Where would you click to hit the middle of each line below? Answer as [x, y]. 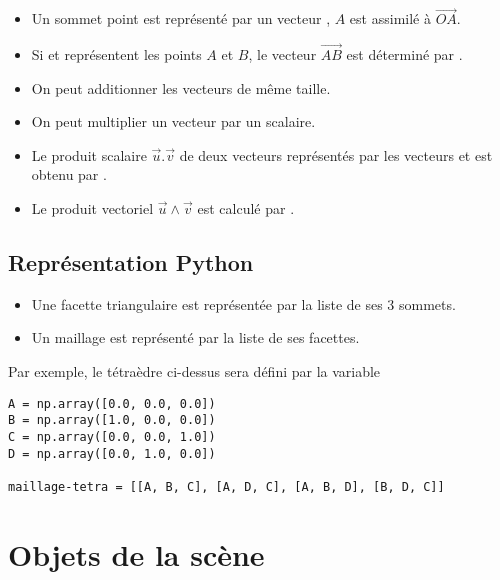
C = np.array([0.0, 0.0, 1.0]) [112, 436]
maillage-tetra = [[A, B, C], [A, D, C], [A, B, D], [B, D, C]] [226, 486]
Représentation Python [131, 261]
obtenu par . [69, 174]
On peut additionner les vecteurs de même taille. [181, 87]
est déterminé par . [404, 54]
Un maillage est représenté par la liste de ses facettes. [195, 337]
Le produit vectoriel [92, 208]
